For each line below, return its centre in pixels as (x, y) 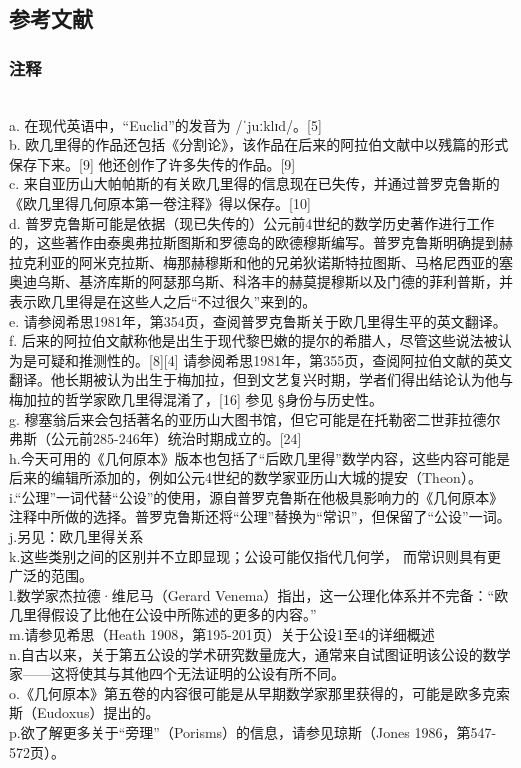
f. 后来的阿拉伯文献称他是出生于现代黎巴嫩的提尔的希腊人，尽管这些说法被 (253, 340)
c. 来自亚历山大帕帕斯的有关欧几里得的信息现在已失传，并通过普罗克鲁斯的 (254, 183)
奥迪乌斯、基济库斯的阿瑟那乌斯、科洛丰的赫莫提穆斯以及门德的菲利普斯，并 (261, 281)
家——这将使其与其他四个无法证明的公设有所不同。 (177, 673)
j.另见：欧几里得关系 (76, 536)
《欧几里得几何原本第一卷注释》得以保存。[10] (160, 202)
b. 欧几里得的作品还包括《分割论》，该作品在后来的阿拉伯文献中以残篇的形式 (259, 144)
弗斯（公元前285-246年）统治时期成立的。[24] (155, 438)
